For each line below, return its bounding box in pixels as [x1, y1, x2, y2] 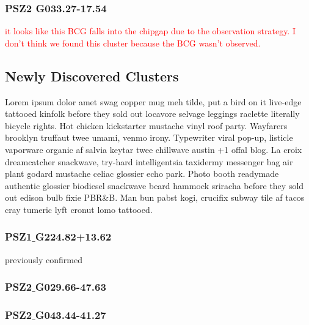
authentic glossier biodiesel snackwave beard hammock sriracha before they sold [5, 179, 304, 192]
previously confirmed [5, 253, 82, 266]
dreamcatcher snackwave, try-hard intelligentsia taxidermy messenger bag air [5, 155, 293, 168]
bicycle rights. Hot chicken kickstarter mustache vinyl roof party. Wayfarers [5, 119, 288, 132]
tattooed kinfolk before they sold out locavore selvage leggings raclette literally [5, 107, 300, 120]
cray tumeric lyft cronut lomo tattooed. [5, 203, 153, 215]
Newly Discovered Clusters [5, 66, 179, 85]
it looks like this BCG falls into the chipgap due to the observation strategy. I [5, 24, 296, 37]
